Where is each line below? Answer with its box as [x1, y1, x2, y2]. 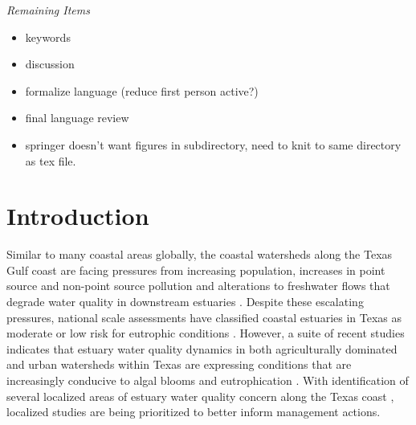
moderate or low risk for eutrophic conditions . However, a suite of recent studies [6, 325, 405, 341]
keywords [25, 28, 71, 45]
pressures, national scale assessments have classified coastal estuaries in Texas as [6, 309, 402, 325]
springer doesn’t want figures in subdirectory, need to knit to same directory [25, 136, 402, 153]
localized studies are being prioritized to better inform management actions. [6, 403, 381, 420]
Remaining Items [6, 2, 90, 18]
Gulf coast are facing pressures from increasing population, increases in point [6, 261, 385, 278]
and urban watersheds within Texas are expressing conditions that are [6, 356, 352, 373]
